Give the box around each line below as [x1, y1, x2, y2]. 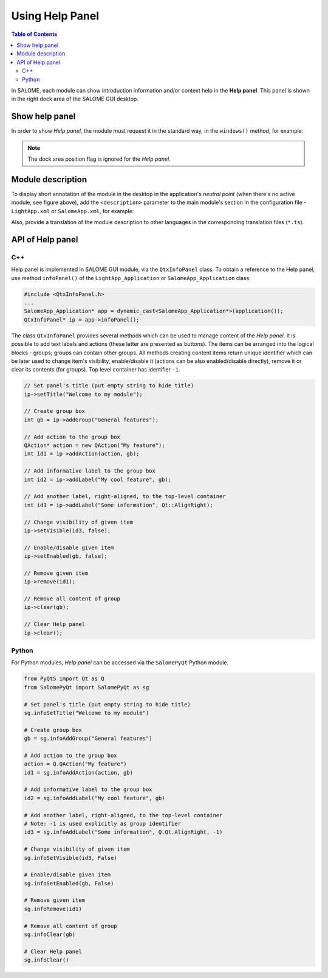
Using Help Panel [11, 9, 100, 23]
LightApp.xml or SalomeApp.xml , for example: [11, 207, 134, 214]
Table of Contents [11, 30, 58, 38]
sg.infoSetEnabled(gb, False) [24, 880, 114, 887]
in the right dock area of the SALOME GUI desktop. [11, 95, 139, 103]
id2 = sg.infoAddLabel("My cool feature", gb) [24, 795, 165, 801]
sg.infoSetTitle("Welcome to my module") [24, 709, 149, 716]
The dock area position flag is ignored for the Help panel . [27, 155, 171, 163]
